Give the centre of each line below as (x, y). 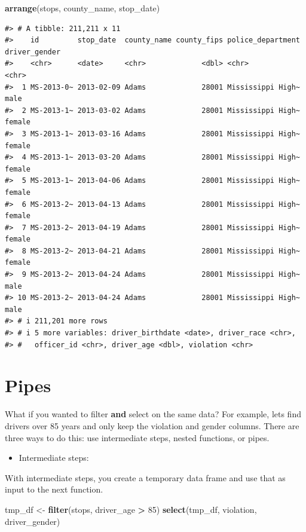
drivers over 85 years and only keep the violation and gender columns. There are (152, 425)
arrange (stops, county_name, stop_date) (82, 8)
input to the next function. (54, 489)
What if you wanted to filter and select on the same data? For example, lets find (153, 414)
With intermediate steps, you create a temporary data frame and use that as (145, 477)
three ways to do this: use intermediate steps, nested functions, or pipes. (137, 437)
